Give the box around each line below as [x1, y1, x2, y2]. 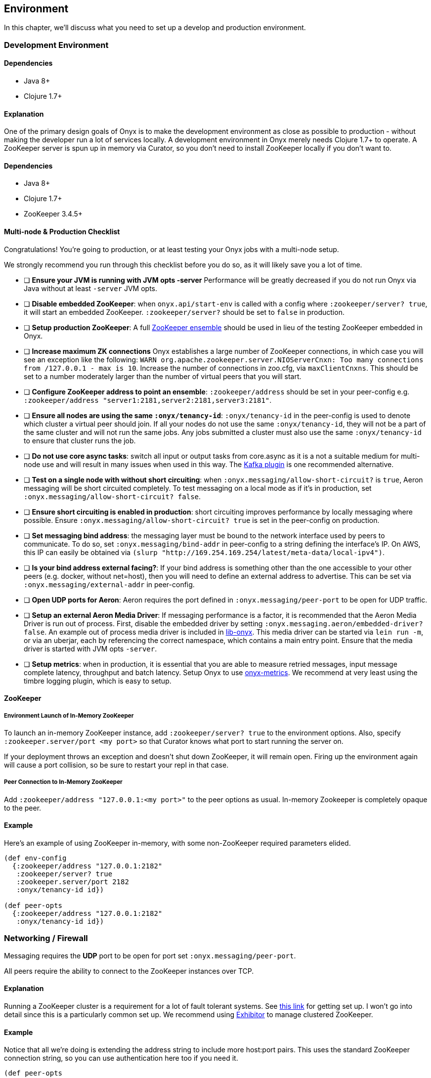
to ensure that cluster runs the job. [24, 436, 136, 445]
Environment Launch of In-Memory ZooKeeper [4, 712, 134, 719]
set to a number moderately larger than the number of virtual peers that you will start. [24, 372, 302, 381]
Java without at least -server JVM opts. [24, 284, 158, 293]
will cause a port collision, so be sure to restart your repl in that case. [4, 761, 229, 770]
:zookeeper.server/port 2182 [16, 878, 129, 886]
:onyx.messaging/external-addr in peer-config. [24, 580, 195, 589]
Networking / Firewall [4, 933, 88, 944]
